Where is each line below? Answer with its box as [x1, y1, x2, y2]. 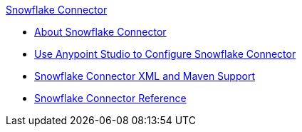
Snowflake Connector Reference [34, 92, 187, 104]
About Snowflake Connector [34, 26, 167, 38]
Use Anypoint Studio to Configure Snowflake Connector [34, 48, 296, 60]
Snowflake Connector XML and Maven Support [34, 70, 255, 82]
